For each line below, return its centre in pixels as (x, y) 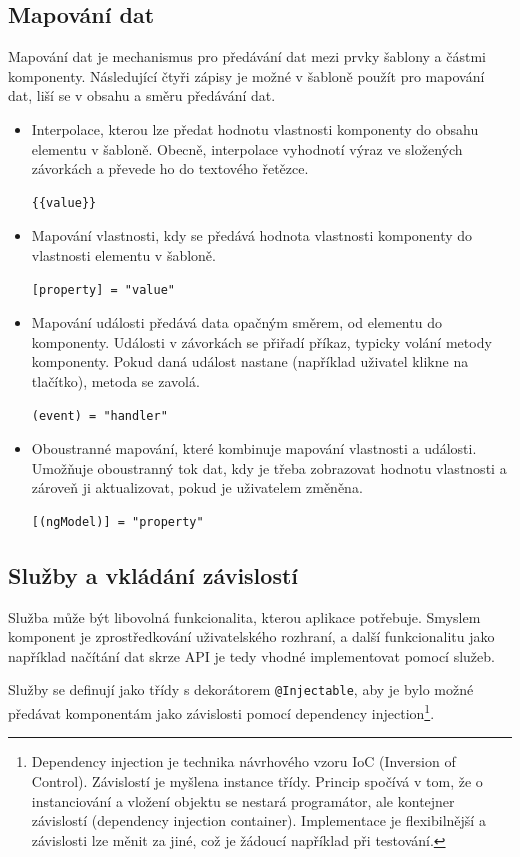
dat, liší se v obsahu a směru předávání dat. (142, 95)
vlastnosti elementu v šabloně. (123, 254)
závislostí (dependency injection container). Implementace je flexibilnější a (258, 820)
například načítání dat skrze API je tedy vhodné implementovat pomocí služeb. (251, 655)
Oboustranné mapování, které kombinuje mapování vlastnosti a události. (254, 448)
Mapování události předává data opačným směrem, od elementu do (236, 322)
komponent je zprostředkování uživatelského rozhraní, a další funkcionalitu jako (251, 636)
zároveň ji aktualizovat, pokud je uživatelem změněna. (197, 487)
